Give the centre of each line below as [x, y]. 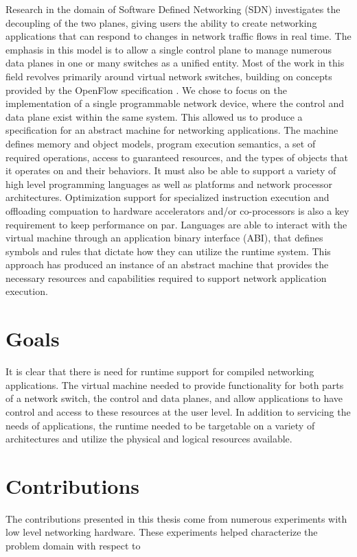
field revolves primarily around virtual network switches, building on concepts [169, 76]
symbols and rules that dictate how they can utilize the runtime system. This [168, 251]
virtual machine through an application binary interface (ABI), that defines [164, 238]
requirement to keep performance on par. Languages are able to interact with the [176, 224]
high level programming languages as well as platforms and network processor [169, 183]
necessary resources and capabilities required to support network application [166, 277]
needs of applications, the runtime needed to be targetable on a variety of [160, 425]
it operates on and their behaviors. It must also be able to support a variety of [171, 170]
